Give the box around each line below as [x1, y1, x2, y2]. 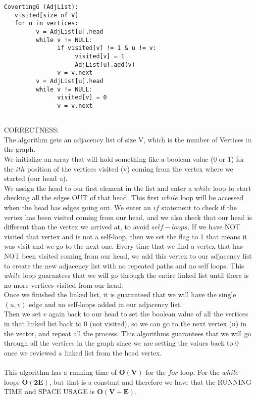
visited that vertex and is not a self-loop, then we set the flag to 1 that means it [4, 231, 247, 241]
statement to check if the [161, 202, 237, 212]
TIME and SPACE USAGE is [4, 386, 95, 397]
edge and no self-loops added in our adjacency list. [29, 299, 182, 309]
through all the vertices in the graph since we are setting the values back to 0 [4, 338, 239, 348]
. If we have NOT [187, 222, 241, 232]
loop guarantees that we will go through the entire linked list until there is [23, 270, 249, 280]
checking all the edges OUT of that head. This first [4, 192, 159, 203]
